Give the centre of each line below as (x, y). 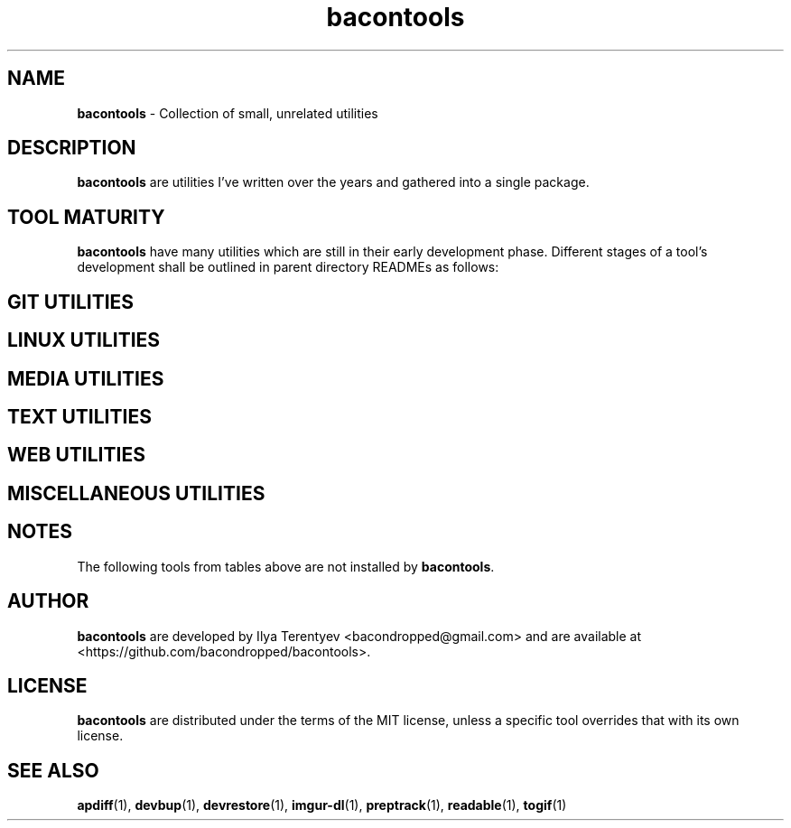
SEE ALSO (53, 770)
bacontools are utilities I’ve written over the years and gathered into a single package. (333, 182)
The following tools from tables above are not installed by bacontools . (286, 566)
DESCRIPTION (72, 148)
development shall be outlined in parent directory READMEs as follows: (288, 267)
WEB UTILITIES (76, 455)
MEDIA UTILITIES (86, 378)
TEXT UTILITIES (79, 416)
